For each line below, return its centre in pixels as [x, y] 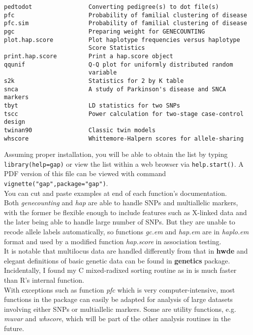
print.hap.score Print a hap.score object [89, 56]
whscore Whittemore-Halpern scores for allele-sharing [124, 138]
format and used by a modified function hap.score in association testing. [113, 241]
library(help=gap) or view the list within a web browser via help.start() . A [124, 164]
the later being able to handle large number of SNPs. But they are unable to [120, 222]
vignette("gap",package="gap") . [56, 183]
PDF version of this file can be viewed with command [85, 173]
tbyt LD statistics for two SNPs [92, 105]
